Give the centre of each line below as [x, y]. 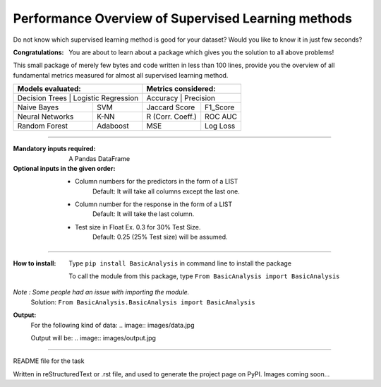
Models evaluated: [49, 89]
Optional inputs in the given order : [64, 168]
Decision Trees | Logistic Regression [78, 98]
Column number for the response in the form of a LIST [154, 204]
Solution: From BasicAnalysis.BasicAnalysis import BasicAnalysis [143, 302]
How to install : [35, 263]
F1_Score [220, 107]
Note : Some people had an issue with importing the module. [101, 292]
